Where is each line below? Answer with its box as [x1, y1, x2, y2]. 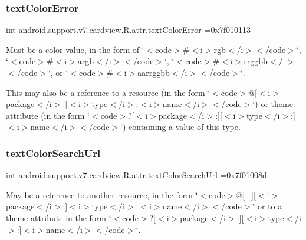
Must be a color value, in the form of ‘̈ [6, 43, 144, 55]
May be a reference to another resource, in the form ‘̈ [6, 188, 198, 201]
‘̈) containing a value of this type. [120, 121, 241, 133]
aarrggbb [137, 66, 170, 78]
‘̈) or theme [252, 98, 293, 110]
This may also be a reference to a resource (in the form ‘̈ [6, 86, 210, 98]
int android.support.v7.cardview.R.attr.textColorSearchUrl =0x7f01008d [6, 169, 267, 181]
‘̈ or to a [252, 200, 282, 212]
